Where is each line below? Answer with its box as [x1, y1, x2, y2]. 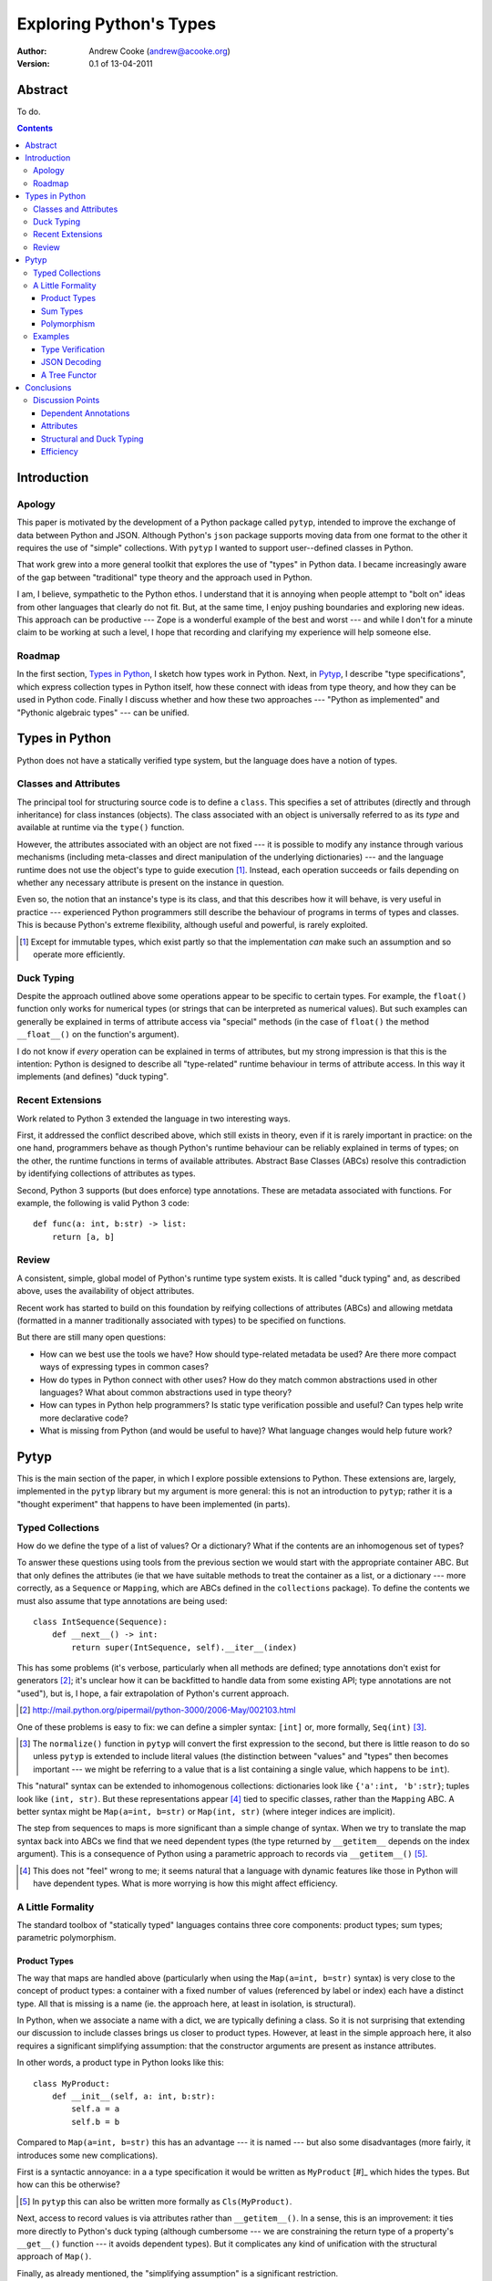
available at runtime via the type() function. [16, 822, 185, 833]
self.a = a [71, 2104, 120, 2114]
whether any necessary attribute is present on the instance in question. [16, 877, 284, 888]
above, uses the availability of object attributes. [16, 1286, 195, 1297]
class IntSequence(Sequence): [33, 1616, 169, 1627]
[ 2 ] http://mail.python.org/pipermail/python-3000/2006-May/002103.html [19, 1704, 296, 1715]
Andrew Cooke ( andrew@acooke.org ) [88, 46, 231, 57]
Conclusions [25, 382, 72, 393]
